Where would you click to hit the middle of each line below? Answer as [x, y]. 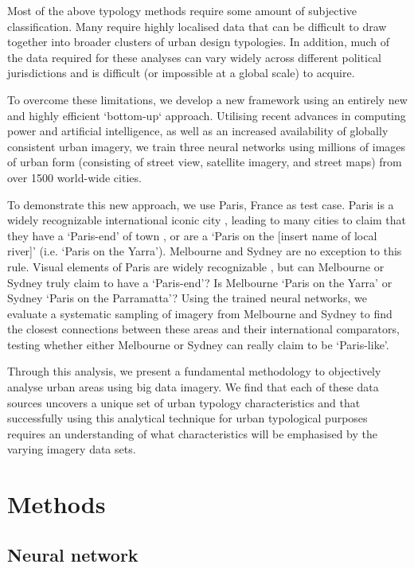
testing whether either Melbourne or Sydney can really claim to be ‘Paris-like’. [198, 344]
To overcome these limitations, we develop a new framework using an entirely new [207, 99]
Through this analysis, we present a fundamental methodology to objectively [194, 371]
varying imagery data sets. [72, 449]
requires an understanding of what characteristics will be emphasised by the [192, 433]
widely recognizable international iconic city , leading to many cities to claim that [207, 220]
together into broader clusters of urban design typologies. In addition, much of [199, 42]
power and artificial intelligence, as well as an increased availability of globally [198, 131]
